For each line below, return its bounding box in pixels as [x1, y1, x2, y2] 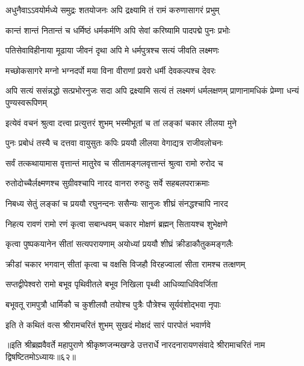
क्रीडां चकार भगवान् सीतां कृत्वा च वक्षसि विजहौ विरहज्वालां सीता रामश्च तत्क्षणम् [5, 257, 246, 270]
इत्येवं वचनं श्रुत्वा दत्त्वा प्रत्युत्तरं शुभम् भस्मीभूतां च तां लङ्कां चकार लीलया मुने [5, 116, 237, 129]
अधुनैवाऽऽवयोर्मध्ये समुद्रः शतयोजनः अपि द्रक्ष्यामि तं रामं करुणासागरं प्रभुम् [5, 4, 220, 16]
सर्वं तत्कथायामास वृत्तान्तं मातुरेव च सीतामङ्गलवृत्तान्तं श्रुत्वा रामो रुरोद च [5, 156, 223, 169]
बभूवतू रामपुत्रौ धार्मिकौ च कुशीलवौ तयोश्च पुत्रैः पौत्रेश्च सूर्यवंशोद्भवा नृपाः [5, 297, 221, 310]
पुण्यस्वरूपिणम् [5, 96, 48, 108]
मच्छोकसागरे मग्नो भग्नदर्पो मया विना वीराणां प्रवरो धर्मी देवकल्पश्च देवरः [5, 64, 216, 76]
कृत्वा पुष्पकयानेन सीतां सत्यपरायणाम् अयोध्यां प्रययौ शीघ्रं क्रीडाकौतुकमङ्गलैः [5, 237, 233, 250]
